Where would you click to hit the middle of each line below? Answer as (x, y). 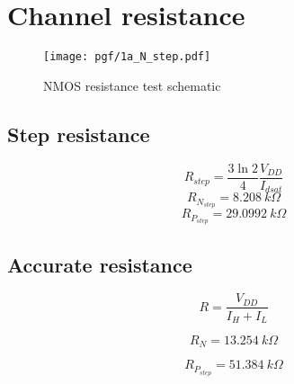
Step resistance (79, 134)
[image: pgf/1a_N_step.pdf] (127, 57)
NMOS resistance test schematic (132, 85)
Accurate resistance (100, 264)
